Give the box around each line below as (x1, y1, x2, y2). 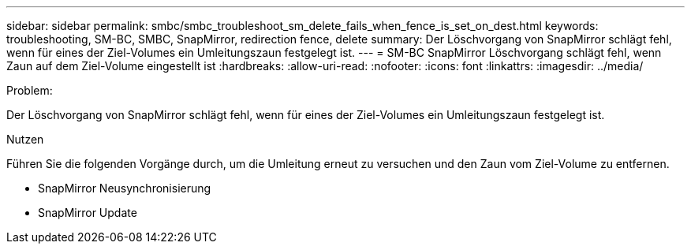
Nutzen (6, 132, 44, 146)
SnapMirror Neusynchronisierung (38, 181, 211, 195)
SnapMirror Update (38, 206, 137, 219)
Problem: (6, 84, 53, 97)
